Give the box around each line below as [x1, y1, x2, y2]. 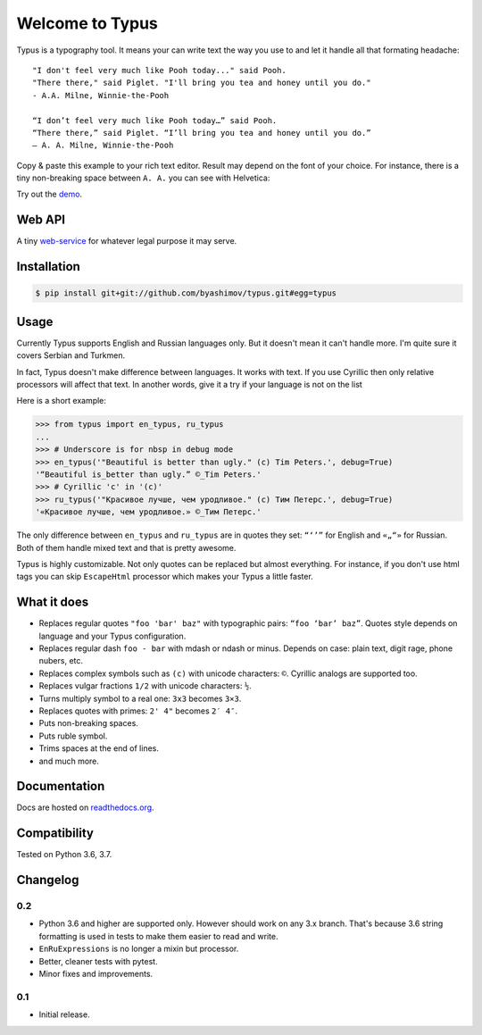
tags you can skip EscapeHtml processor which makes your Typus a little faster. [16, 572, 314, 582]
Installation [16, 259, 80, 274]
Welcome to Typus [16, 13, 158, 33]
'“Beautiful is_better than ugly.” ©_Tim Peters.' [35, 469, 262, 480]
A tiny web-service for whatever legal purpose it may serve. [16, 236, 237, 246]
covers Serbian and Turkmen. [16, 350, 125, 361]
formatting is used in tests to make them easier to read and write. [38, 931, 278, 941]
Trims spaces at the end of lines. [38, 743, 160, 754]
